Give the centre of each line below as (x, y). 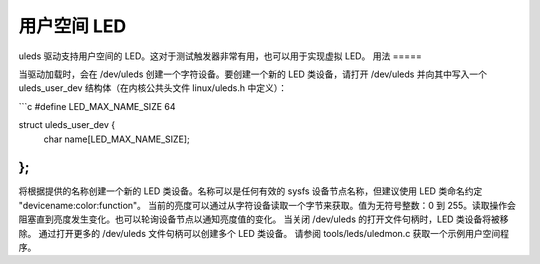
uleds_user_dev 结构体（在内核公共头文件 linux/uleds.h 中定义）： (152, 88)
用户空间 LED (72, 26)
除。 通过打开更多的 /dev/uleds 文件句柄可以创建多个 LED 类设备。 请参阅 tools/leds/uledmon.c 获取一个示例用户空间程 (264, 233)
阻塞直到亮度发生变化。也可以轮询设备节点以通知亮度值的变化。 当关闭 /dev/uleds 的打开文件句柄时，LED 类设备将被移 (263, 219)
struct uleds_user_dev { (66, 125)
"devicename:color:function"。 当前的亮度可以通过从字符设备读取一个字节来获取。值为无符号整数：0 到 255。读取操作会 (267, 205)
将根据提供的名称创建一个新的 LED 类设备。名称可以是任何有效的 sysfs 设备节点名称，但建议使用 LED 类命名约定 (250, 191)
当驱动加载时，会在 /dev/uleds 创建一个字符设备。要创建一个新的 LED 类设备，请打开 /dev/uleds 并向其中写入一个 (252, 74)
